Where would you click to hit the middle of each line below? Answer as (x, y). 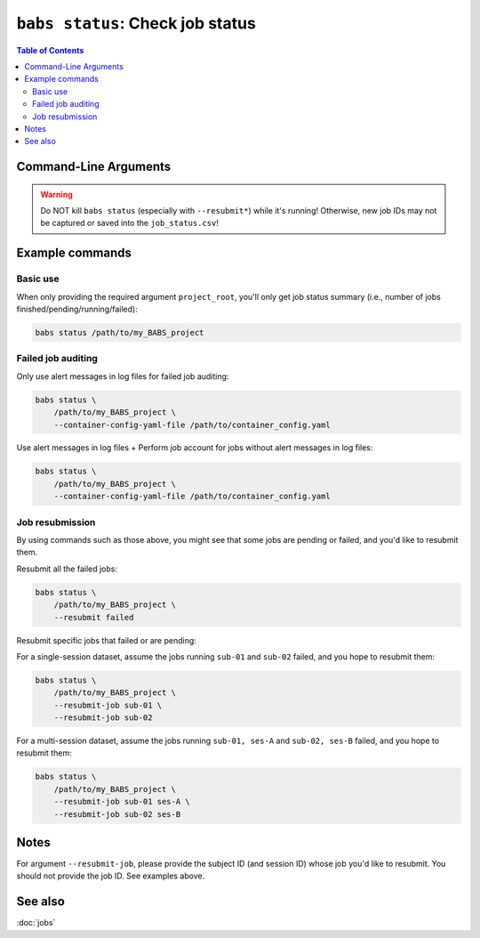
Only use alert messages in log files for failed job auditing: (123, 376)
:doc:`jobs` (36, 923)
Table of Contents (50, 50)
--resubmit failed (94, 617)
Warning (56, 194)
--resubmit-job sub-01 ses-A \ (122, 802)
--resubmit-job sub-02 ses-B (117, 814)
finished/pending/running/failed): (77, 309)
